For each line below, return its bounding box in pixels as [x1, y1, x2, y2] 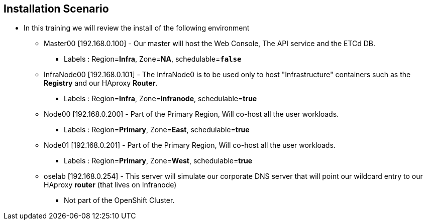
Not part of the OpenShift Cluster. [64, 196, 175, 205]
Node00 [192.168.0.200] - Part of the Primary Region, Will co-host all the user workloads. [44, 110, 339, 119]
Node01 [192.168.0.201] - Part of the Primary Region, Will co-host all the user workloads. [44, 141, 336, 150]
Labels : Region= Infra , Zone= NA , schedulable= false [64, 55, 242, 64]
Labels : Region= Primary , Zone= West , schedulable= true [64, 156, 253, 165]
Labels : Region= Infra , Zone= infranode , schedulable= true [64, 94, 257, 103]
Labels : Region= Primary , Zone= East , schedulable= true [64, 125, 250, 134]
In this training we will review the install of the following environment [24, 24, 250, 33]
